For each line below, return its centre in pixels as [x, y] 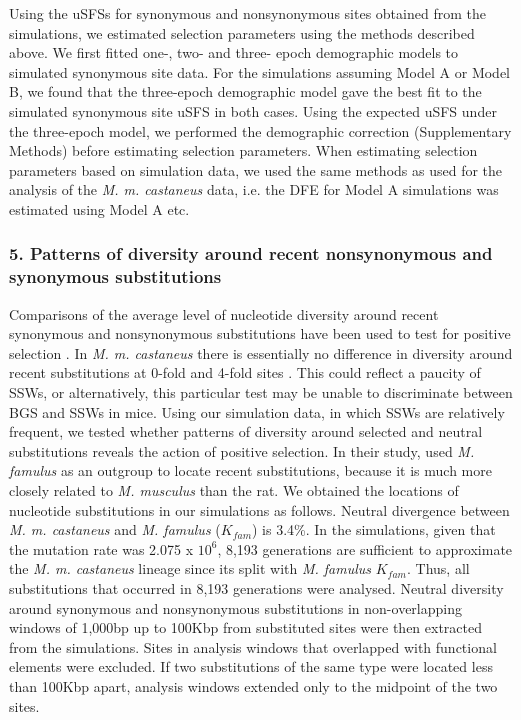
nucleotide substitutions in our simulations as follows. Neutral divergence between [259, 509]
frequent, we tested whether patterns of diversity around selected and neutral [246, 431]
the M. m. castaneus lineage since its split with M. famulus [190, 568]
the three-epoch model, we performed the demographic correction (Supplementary [260, 130]
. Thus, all [438, 568]
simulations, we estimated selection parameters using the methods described [242, 32]
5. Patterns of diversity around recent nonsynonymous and [251, 253]
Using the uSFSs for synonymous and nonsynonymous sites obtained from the [247, 13]
